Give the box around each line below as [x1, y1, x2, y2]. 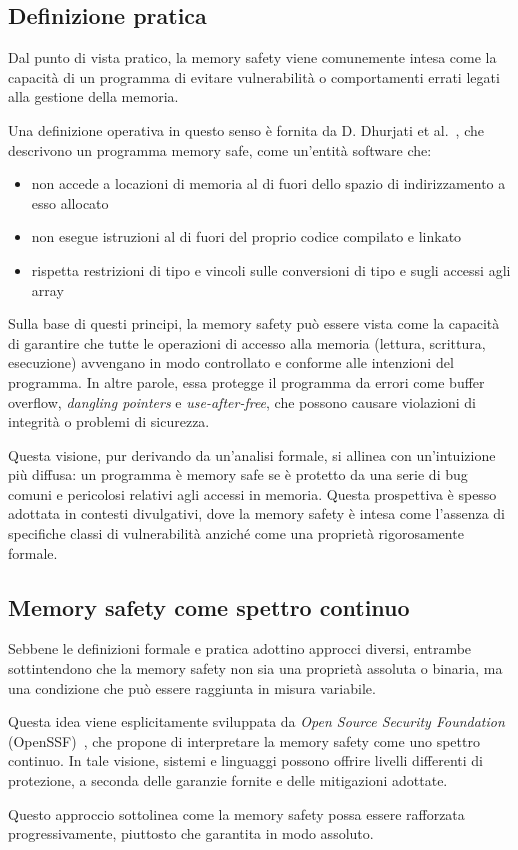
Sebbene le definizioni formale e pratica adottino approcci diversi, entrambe [8, 638, 472, 659]
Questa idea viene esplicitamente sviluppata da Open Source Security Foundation [8, 711, 505, 732]
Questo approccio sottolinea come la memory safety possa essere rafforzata [8, 803, 465, 824]
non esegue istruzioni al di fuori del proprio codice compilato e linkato [31, 226, 462, 247]
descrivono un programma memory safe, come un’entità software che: [8, 139, 432, 160]
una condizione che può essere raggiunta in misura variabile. [8, 677, 376, 698]
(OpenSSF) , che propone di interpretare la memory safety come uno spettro [8, 730, 480, 751]
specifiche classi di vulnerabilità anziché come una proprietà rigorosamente [8, 523, 464, 544]
